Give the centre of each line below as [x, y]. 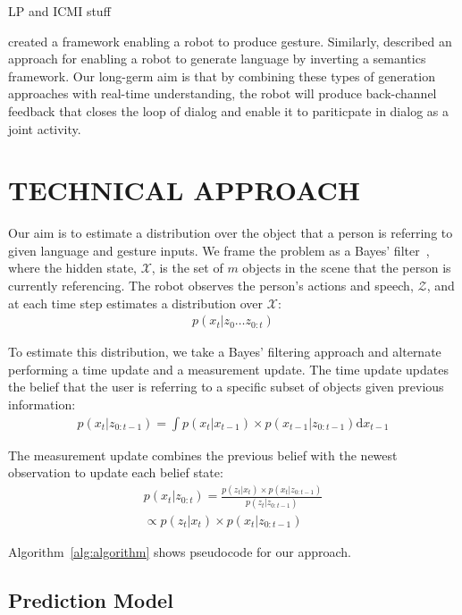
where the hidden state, [73, 268]
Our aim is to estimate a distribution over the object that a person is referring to [231, 233]
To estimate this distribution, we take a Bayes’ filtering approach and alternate [225, 352]
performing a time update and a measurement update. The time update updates [229, 369]
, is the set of [187, 268]
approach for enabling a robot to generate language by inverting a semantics [217, 59]
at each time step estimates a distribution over [136, 303]
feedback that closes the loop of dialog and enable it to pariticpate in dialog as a [228, 110]
